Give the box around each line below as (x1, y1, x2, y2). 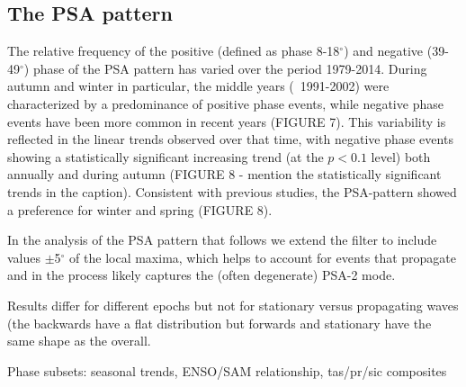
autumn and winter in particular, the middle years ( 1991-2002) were (7, 76, 390, 95)
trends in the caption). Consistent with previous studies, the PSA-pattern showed (7, 182, 457, 201)
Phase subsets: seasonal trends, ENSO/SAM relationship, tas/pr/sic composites (7, 361, 447, 380)
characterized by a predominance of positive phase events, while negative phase (7, 94, 444, 112)
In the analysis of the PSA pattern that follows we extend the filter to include (7, 230, 437, 249)
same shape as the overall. (7, 331, 151, 350)
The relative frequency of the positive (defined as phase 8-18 (7, 41, 340, 60)
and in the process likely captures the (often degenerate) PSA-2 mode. (7, 265, 396, 284)
